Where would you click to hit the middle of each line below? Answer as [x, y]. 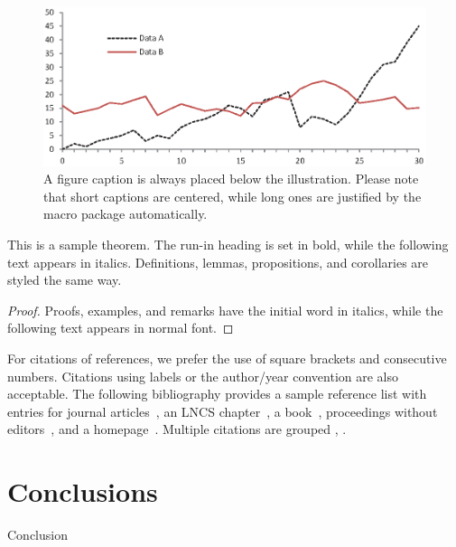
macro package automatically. [126, 214]
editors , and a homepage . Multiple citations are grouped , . [177, 429]
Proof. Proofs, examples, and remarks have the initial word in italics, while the [225, 310]
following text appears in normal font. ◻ [121, 328]
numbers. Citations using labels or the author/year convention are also [203, 376]
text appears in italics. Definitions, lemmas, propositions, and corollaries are [218, 262]
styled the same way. [65, 280]
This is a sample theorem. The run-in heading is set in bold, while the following [228, 245]
